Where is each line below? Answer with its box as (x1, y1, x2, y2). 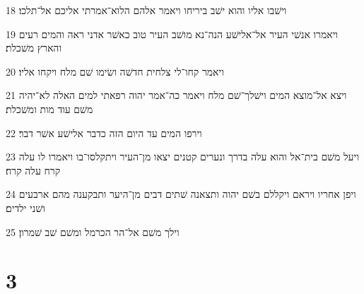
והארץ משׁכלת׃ (6, 40, 62, 55)
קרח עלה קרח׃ (6, 163, 61, 177)
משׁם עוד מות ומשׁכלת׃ (6, 101, 93, 116)
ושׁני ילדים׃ (6, 200, 45, 215)
